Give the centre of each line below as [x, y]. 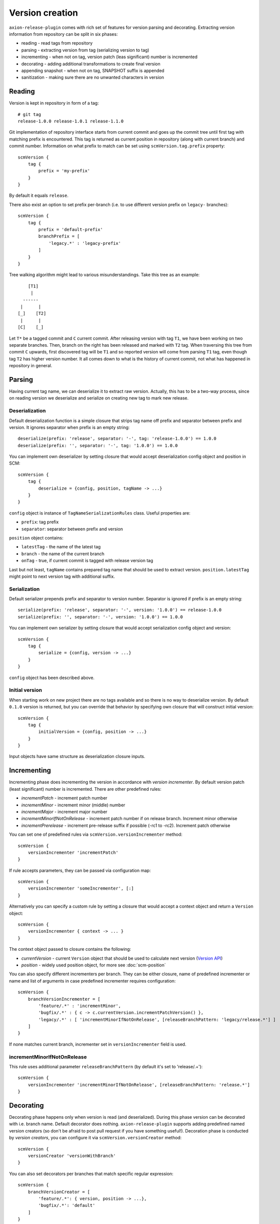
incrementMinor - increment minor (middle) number [73, 805]
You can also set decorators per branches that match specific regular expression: [91, 1174]
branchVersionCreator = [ [59, 1192]
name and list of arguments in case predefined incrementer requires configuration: [92, 981]
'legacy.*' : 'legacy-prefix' [85, 243]
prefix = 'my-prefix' [64, 171]
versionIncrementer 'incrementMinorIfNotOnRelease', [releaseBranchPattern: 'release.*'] [139, 1085]
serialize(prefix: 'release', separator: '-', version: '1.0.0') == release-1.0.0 [120, 610]
